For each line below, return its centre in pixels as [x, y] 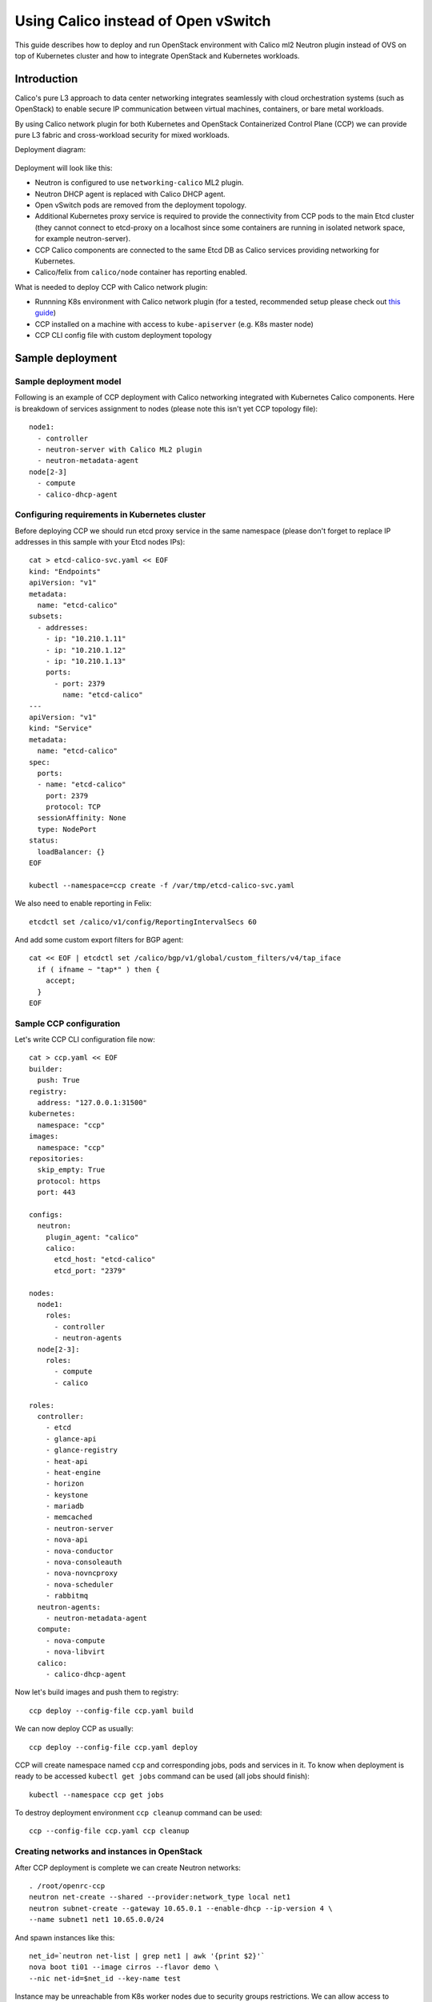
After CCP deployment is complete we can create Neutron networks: [128, 1867]
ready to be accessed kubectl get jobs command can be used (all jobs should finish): [162, 1776]
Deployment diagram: [50, 150]
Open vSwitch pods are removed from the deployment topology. [141, 205]
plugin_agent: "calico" [92, 1237]
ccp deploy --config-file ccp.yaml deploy [114, 1747]
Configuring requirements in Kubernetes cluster [110, 515]
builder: [46, 1069]
